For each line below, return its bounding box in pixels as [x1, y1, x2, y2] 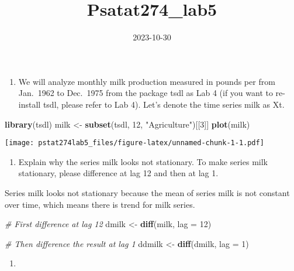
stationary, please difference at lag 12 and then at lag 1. [18, 167, 219, 179]
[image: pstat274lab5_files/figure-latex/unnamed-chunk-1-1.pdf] [5, 139, 264, 147]
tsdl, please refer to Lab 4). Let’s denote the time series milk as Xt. [43, 98, 285, 110]
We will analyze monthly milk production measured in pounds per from [18, 75, 275, 87]
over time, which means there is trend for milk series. [5, 198, 195, 210]
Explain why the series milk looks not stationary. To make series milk [18, 155, 268, 167]
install [18, 98, 41, 110]
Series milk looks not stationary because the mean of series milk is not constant [5, 186, 290, 198]
